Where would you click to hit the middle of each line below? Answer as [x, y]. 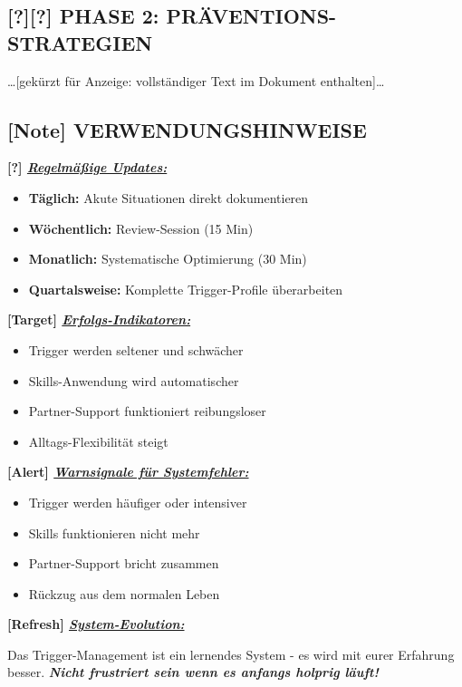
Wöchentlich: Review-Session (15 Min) [141, 228]
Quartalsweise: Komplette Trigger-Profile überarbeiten [186, 289]
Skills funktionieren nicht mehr [114, 532]
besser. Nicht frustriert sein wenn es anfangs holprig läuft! [193, 672]
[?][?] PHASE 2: [83, 16]
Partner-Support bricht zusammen [124, 563]
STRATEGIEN [80, 42]
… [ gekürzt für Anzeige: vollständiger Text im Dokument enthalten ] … [196, 80]
